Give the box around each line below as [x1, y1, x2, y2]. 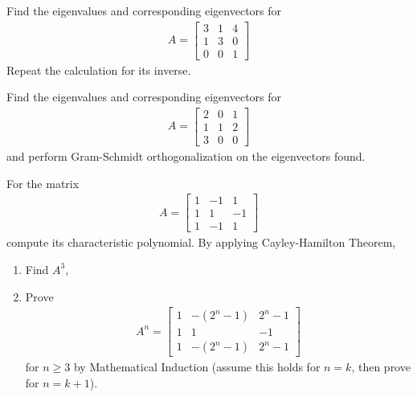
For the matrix [6, 174, 80, 191]
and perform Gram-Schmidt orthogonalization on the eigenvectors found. [6, 148, 366, 165]
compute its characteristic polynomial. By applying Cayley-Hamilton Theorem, [6, 234, 396, 251]
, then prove [351, 358, 411, 375]
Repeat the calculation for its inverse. [6, 61, 191, 78]
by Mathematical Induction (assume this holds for [73, 358, 321, 375]
